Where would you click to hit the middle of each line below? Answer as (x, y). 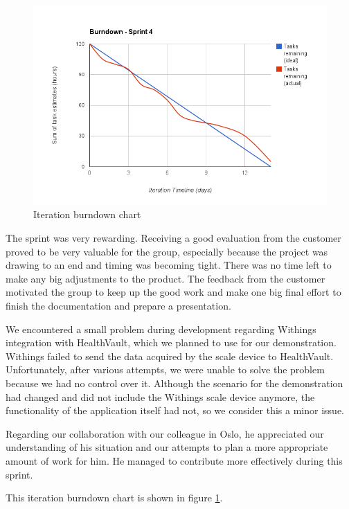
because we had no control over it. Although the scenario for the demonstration (174, 383)
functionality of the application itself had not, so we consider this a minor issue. (175, 410)
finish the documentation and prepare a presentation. (118, 305)
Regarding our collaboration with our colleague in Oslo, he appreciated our (165, 433)
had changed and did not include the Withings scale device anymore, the (160, 396)
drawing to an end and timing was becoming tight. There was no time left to (169, 265)
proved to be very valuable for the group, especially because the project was (167, 251)
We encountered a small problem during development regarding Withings (161, 329)
